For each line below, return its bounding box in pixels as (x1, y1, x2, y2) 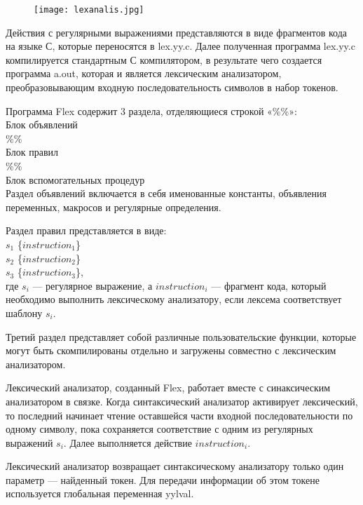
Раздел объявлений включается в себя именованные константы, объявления (6, 186, 327, 201)
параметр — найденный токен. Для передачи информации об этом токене (6, 472, 320, 487)
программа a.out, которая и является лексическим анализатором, (6, 66, 282, 81)
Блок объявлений (6, 117, 78, 132)
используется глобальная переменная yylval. (6, 486, 194, 501)
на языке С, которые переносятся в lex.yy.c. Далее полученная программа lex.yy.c (6, 39, 355, 53)
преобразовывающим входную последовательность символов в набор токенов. (6, 80, 338, 95)
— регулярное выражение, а (32, 278, 153, 292)
